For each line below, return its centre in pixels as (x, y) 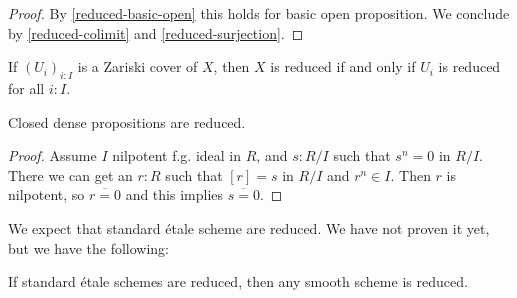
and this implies (174, 194)
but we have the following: (88, 247)
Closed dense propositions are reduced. (127, 121)
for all (26, 87)
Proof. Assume (52, 155)
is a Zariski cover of (137, 66)
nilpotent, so (46, 194)
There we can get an (70, 174)
